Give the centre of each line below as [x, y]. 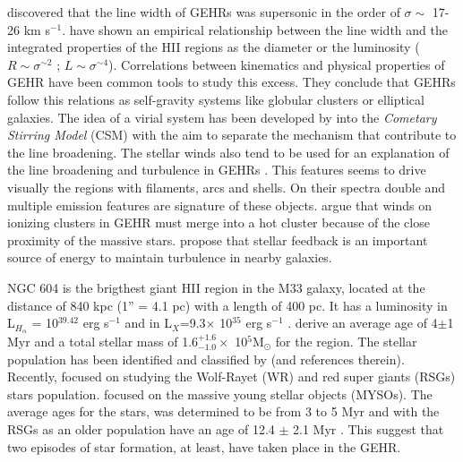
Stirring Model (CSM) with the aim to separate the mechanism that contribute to [232, 135]
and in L [148, 323]
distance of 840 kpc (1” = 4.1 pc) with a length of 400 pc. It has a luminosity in [227, 305]
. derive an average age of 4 [363, 323]
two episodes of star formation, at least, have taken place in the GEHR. [204, 446]
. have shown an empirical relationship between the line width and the [255, 29]
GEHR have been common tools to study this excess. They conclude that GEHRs [231, 82]
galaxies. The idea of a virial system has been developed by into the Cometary [222, 117]
